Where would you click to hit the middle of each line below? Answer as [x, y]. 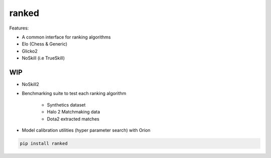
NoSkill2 [31, 84]
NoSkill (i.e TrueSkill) [43, 58]
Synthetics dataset [66, 104]
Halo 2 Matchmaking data [74, 112]
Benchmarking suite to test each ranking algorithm [74, 93]
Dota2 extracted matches [73, 119]
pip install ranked [44, 143]
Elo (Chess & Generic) [45, 44]
